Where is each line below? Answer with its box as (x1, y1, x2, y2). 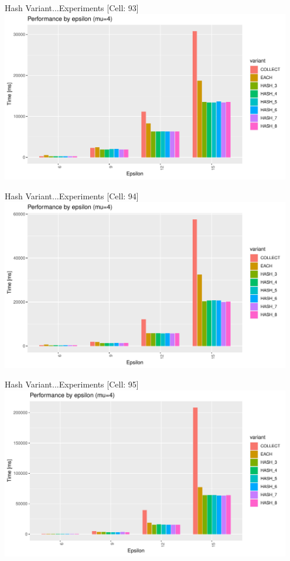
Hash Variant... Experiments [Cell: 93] (5, 2, 139, 13)
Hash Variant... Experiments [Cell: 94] (5, 190, 139, 202)
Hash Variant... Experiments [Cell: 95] (5, 378, 139, 390)
